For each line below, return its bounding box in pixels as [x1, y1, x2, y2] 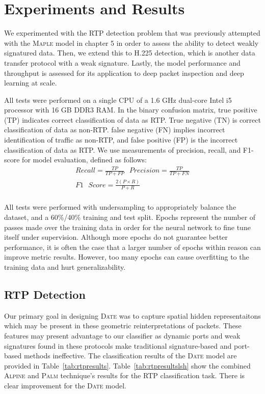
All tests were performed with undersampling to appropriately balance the [4, 202, 236, 212]
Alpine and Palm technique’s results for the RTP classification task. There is [4, 370, 245, 381]
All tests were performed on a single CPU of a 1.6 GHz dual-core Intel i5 [4, 94, 232, 105]
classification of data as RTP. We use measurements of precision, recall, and [4, 144, 241, 155]
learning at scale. [4, 77, 57, 88]
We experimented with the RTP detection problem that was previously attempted [4, 27, 260, 38]
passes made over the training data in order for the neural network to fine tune [4, 221, 251, 232]
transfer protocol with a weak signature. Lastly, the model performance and [4, 57, 241, 68]
